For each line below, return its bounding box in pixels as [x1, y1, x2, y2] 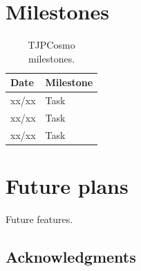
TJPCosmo [28, 38, 75, 52]
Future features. [6, 212, 73, 227]
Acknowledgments [6, 246, 136, 268]
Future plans [6, 172, 129, 200]
